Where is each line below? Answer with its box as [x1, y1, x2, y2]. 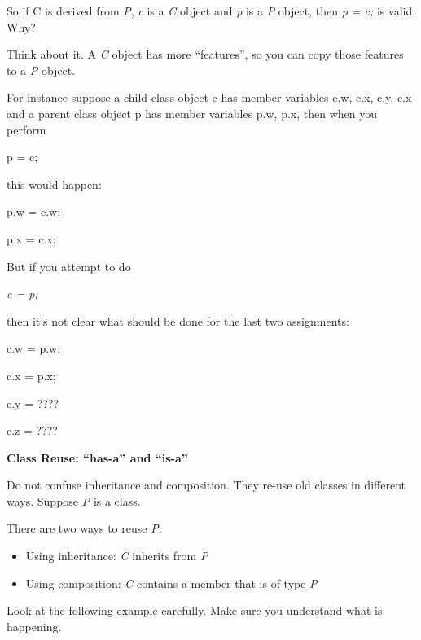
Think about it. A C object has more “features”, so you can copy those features [7, 46, 404, 63]
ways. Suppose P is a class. [7, 492, 141, 509]
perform [7, 121, 46, 138]
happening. [7, 617, 62, 634]
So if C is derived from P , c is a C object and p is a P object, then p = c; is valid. [7, 2, 416, 19]
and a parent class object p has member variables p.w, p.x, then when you [7, 104, 378, 121]
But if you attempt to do [7, 257, 131, 274]
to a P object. [7, 61, 76, 78]
